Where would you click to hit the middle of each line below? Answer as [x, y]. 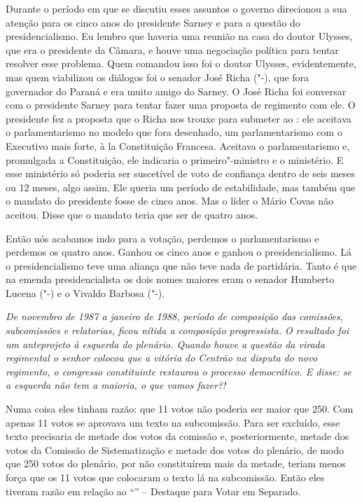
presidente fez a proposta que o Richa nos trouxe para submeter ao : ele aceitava [179, 118]
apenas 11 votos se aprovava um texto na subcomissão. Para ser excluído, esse [173, 422]
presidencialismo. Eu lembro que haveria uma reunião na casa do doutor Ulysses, [179, 36]
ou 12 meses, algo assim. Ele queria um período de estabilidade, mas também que [181, 187]
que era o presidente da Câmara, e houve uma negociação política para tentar [172, 49]
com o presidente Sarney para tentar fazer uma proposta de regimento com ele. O [181, 105]
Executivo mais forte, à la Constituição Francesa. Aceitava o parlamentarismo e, [178, 145]
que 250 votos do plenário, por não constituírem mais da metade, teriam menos [176, 463]
